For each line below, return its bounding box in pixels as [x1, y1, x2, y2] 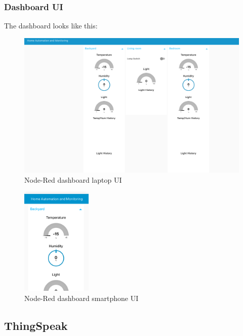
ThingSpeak [4, 317, 68, 333]
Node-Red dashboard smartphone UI [24, 292, 139, 303]
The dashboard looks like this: [4, 20, 98, 31]
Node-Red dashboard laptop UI [24, 174, 122, 185]
